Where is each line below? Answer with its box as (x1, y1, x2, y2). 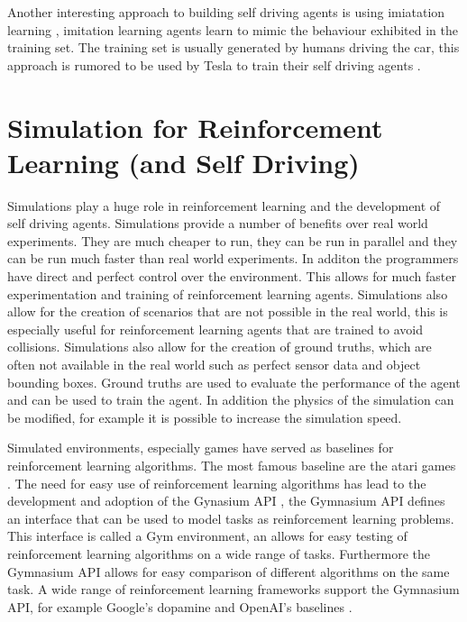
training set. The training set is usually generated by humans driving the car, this (7, 38, 460, 57)
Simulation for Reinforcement (7, 108, 383, 145)
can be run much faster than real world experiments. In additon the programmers (7, 249, 459, 268)
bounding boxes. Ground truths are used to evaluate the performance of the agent (7, 372, 461, 391)
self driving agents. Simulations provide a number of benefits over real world (7, 214, 428, 233)
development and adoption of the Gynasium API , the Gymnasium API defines (7, 491, 445, 510)
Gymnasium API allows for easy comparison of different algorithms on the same (7, 562, 450, 581)
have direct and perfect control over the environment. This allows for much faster (7, 267, 456, 286)
